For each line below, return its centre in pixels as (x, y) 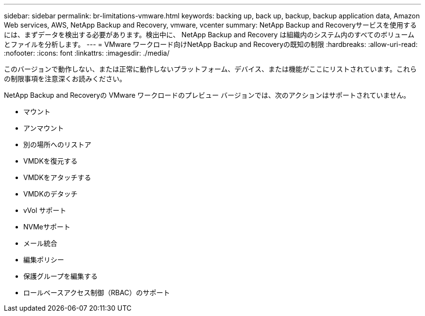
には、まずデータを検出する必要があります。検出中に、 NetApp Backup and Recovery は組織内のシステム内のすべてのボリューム (209, 35)
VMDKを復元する (50, 161)
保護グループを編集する (61, 276)
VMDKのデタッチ (50, 194)
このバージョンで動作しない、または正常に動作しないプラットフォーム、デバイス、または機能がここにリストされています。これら (211, 69)
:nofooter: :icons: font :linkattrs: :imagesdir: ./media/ (87, 53)
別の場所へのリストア (57, 144)
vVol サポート (45, 210)
